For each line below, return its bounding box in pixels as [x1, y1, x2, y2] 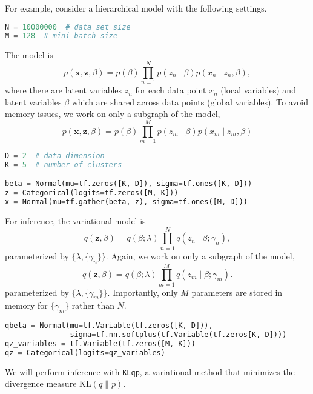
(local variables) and [220, 84, 296, 96]
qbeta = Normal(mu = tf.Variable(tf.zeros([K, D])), [5, 321, 213, 330]
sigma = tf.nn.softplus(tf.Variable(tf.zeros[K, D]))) [70, 330, 287, 339]
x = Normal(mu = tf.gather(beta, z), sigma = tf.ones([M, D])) [5, 198, 248, 207]
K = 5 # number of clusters [5, 160, 122, 169]
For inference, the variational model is [5, 215, 146, 227]
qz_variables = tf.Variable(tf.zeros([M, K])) [5, 339, 196, 348]
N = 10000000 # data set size [5, 22, 131, 32]
